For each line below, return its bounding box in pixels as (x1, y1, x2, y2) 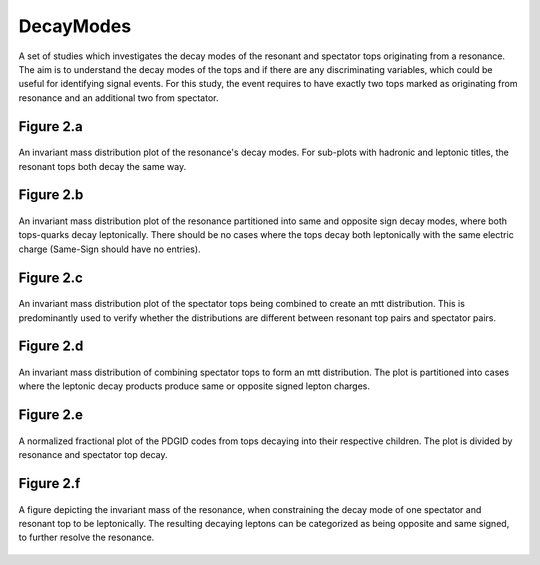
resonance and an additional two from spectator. (18, 91, 219, 104)
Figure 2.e (18, 406, 84, 424)
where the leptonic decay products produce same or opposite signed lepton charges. (18, 380, 370, 392)
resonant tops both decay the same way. (18, 160, 187, 172)
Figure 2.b (18, 186, 84, 204)
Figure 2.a (18, 118, 84, 135)
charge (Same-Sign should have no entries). (18, 243, 201, 255)
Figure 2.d (18, 338, 84, 355)
